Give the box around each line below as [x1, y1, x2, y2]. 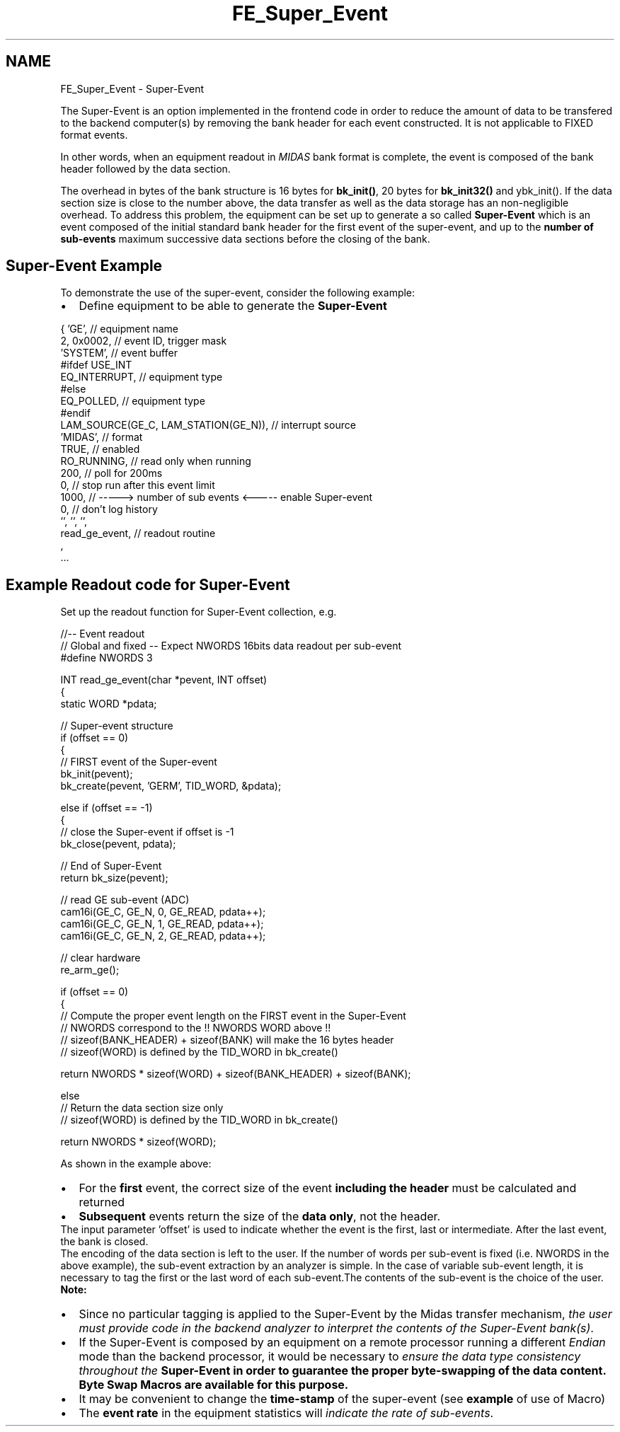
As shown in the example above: [60, 1157, 212, 1170]
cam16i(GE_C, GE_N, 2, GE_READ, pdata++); [60, 930, 266, 942]
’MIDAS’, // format [60, 431, 143, 444]
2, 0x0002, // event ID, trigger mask [60, 335, 227, 347]
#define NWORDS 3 [60, 652, 153, 664]
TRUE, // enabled [60, 443, 140, 456]
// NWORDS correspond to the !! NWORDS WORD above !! [60, 1022, 331, 1034]
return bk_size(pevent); [60, 872, 168, 884]
